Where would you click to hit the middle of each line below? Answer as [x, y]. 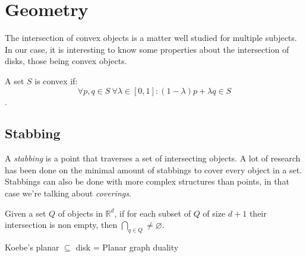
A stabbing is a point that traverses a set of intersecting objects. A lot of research [153, 158]
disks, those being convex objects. [66, 61]
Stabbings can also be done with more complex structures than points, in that [147, 181]
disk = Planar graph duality [127, 247]
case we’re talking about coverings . [68, 193]
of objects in [80, 213]
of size [214, 213]
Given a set [26, 213]
